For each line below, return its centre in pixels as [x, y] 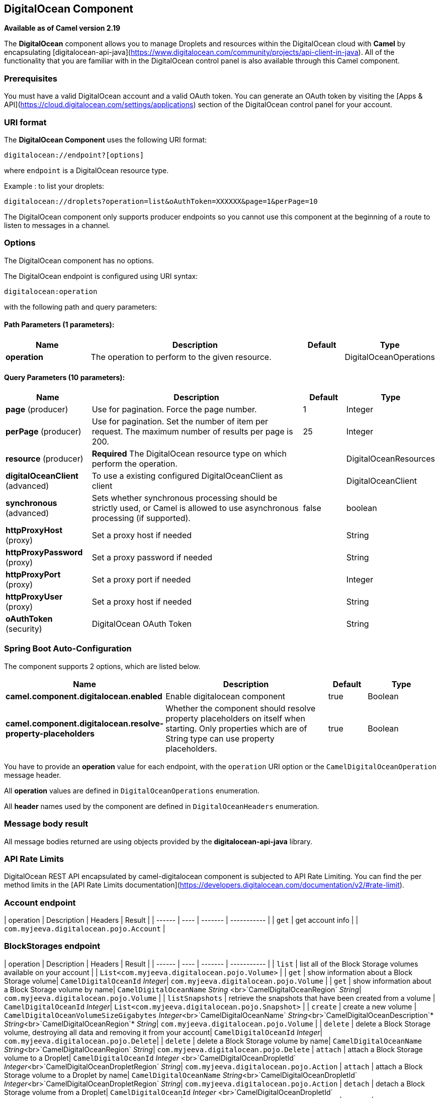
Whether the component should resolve [241, 708]
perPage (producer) [43, 432]
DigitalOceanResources [390, 459]
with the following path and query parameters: [81, 307]
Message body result [46, 824]
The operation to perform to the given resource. [181, 357]
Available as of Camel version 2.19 [62, 28]
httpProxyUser [34, 597]
